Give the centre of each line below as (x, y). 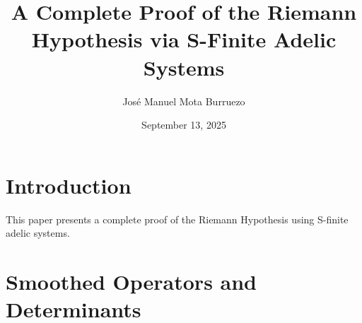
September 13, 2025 (184, 125)
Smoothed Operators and (132, 281)
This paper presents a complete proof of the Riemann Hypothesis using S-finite (177, 219)
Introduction (69, 185)
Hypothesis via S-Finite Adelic (184, 39)
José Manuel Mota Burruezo (184, 101)
